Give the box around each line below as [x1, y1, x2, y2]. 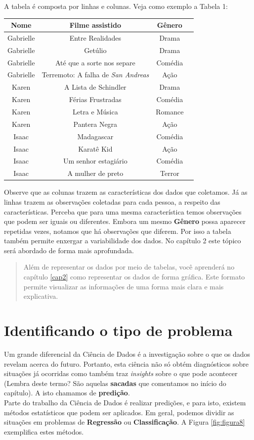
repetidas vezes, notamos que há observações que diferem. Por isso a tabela [4, 225, 231, 236]
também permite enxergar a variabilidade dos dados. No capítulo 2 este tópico [4, 235, 241, 246]
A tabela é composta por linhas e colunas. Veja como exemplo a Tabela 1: [4, 1, 228, 11]
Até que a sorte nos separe [55, 57, 135, 67]
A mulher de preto [67, 168, 124, 178]
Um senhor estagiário [63, 156, 127, 166]
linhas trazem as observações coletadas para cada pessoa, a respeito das [4, 196, 220, 207]
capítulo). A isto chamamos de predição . [4, 387, 130, 398]
